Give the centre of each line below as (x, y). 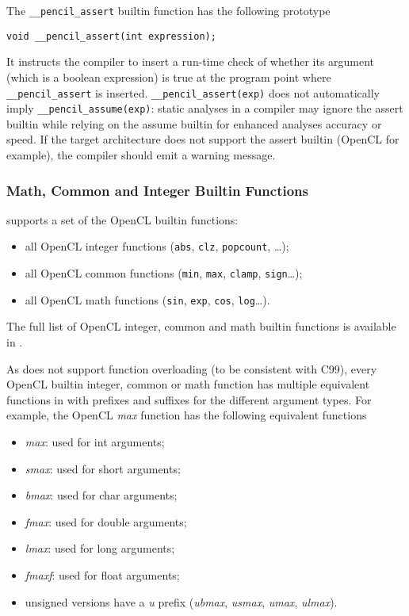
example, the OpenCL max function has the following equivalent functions (187, 415)
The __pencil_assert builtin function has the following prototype (168, 10)
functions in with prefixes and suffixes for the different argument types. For (189, 399)
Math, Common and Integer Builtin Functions (157, 190)
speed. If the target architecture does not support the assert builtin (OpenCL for (203, 139)
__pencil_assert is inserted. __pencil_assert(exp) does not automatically (193, 92)
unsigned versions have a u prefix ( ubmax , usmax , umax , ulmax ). (181, 601)
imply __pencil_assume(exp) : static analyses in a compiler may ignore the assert (205, 108)
